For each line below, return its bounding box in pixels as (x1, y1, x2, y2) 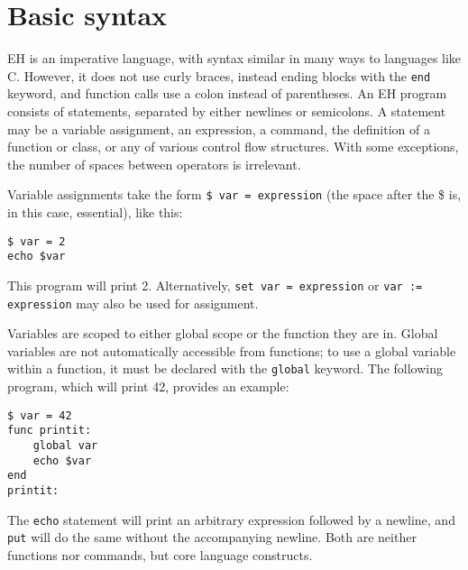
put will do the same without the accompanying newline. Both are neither (7, 528, 417, 547)
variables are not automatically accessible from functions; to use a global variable (7, 341, 456, 360)
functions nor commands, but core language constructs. (7, 545, 313, 564)
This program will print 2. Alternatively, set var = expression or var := (7, 275, 423, 294)
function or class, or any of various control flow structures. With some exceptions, (7, 137, 459, 156)
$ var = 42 (7, 409, 72, 422)
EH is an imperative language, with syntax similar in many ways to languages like (7, 49, 462, 68)
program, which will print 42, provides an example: (7, 377, 289, 396)
